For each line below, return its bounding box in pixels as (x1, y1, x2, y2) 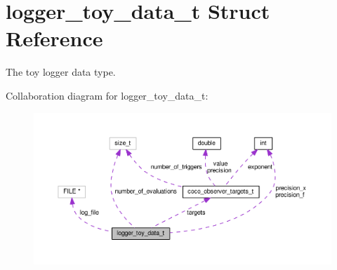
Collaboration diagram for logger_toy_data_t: (6, 88, 209, 102)
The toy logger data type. (6, 65, 116, 79)
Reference (6, 24, 103, 53)
